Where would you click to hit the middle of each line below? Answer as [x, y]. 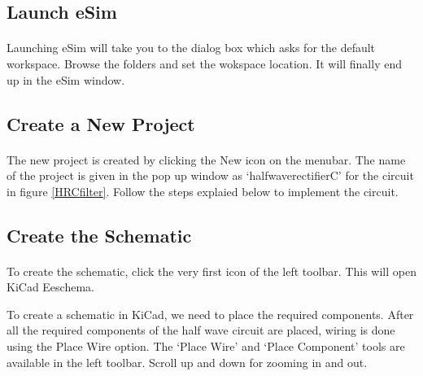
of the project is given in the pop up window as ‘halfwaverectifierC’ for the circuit [210, 175]
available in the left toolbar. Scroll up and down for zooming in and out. [187, 362]
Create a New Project [101, 123]
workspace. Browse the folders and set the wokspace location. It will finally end [204, 63]
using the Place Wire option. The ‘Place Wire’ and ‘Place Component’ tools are [206, 346]
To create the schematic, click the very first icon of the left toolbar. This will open [211, 271]
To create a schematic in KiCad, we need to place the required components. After [210, 314]
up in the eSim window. [66, 79]
